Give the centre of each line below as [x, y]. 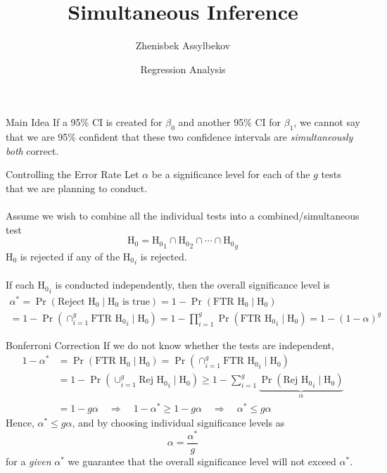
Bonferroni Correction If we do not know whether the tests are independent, [170, 345]
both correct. [32, 150]
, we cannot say [327, 122]
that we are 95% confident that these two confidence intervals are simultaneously [179, 137]
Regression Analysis [183, 69]
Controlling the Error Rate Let [72, 174]
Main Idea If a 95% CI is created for [84, 122]
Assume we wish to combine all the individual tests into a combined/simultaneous [183, 216]
